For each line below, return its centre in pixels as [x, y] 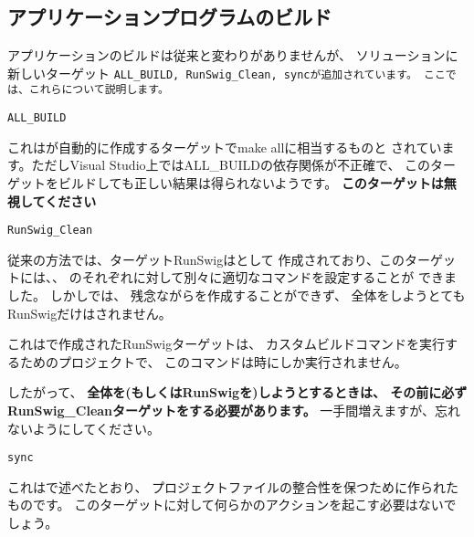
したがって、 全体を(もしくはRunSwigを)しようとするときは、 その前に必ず [237, 392]
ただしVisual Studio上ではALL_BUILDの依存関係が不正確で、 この [231, 165]
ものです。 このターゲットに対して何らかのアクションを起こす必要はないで [232, 505]
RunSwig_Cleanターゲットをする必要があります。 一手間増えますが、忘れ [234, 410]
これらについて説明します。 [99, 90]
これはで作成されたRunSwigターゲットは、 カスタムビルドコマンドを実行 [226, 344]
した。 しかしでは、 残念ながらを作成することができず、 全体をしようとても [237, 295]
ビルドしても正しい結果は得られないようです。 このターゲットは [251, 182]
